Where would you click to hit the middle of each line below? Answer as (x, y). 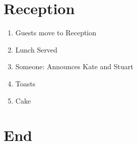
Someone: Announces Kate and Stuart (74, 66)
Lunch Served (36, 49)
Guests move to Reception (56, 33)
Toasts (25, 83)
